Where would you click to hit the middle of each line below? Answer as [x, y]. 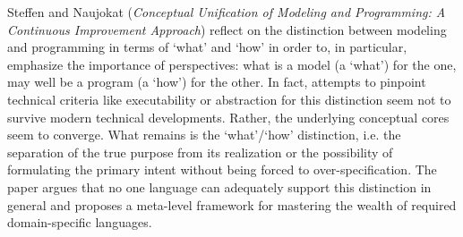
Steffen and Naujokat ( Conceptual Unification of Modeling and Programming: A [227, 12]
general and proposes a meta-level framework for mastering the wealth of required [232, 204]
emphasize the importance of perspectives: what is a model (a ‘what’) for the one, [232, 64]
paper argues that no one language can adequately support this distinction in [219, 186]
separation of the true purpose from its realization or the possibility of [200, 152]
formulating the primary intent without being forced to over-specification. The [222, 169]
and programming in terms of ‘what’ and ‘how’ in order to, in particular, [207, 47]
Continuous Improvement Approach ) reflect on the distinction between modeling [227, 29]
